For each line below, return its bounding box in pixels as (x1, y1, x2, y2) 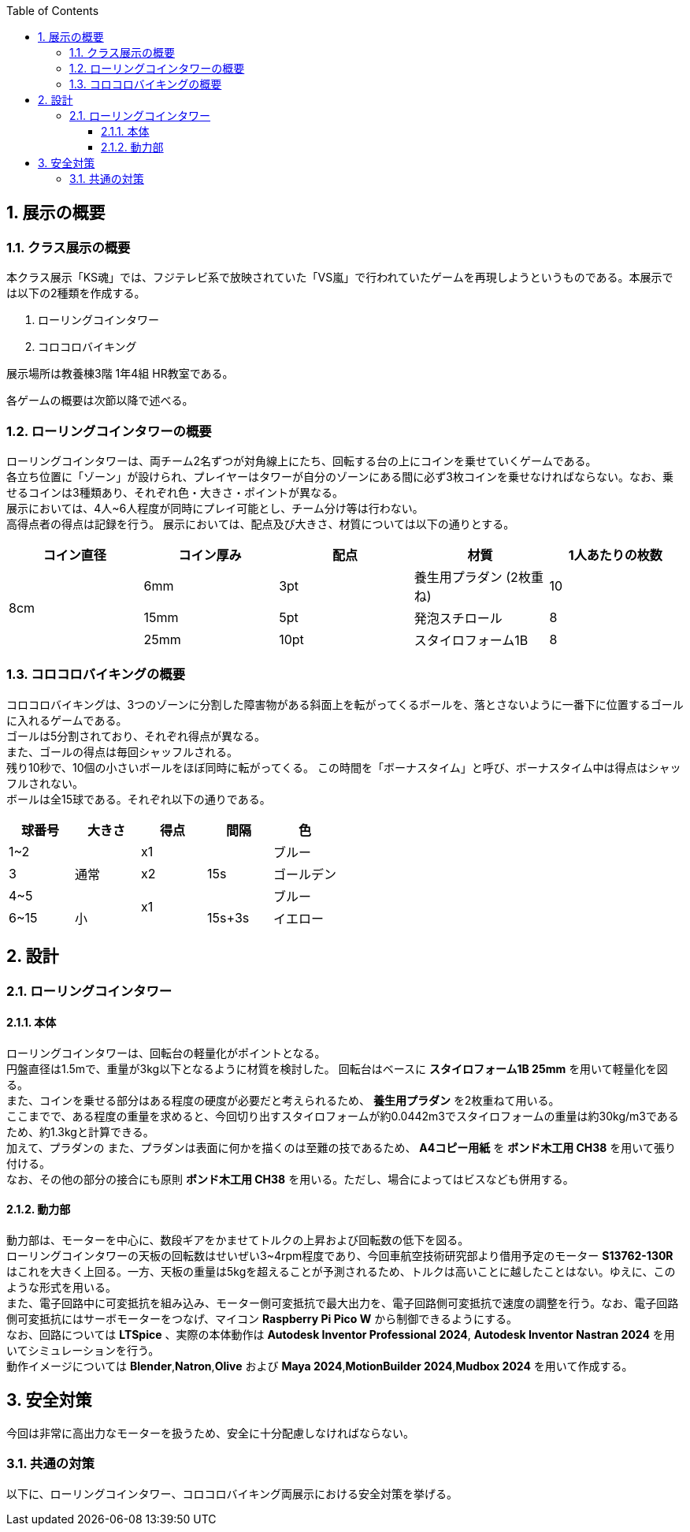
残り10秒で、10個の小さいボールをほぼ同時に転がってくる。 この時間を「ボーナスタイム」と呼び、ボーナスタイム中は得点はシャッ (6, 760, 681, 774)
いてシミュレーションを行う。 (6, 1344, 160, 1357)
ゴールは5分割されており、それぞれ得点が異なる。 (6, 729, 265, 743)
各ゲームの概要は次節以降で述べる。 (6, 393, 194, 408)
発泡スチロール (414, 609, 503, 626)
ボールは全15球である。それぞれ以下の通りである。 (6, 792, 271, 806)
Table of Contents (6, 4, 99, 17)
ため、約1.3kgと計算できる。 (6, 1124, 154, 1139)
